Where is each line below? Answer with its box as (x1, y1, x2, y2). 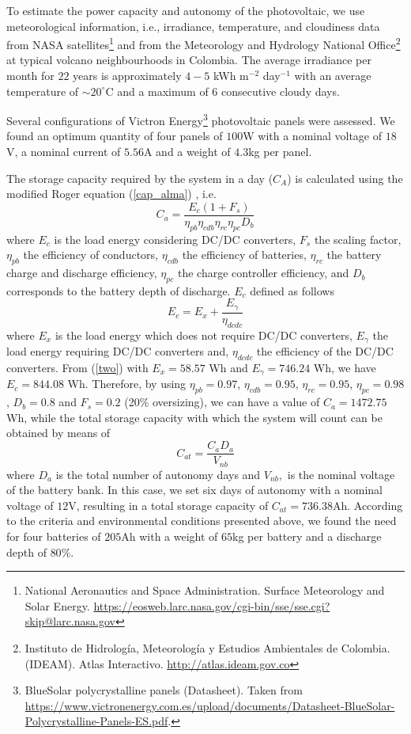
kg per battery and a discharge (232, 527, 382, 544)
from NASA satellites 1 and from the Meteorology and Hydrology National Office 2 (6, 34, 401, 52)
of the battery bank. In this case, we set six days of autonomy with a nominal (6, 481, 383, 498)
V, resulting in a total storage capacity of (68, 496, 269, 513)
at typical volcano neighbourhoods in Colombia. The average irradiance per (6, 51, 371, 68)
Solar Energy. (25, 597, 90, 614)
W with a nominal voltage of (243, 127, 383, 144)
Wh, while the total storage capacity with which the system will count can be (6, 409, 383, 425)
